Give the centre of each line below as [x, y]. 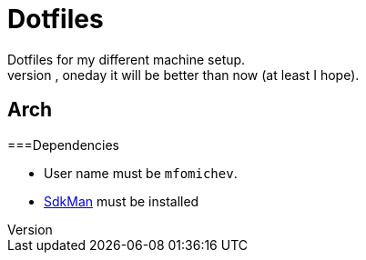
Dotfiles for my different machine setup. [127, 59]
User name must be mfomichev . [141, 173]
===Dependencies [64, 145]
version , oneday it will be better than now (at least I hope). [183, 75]
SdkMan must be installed [122, 201]
